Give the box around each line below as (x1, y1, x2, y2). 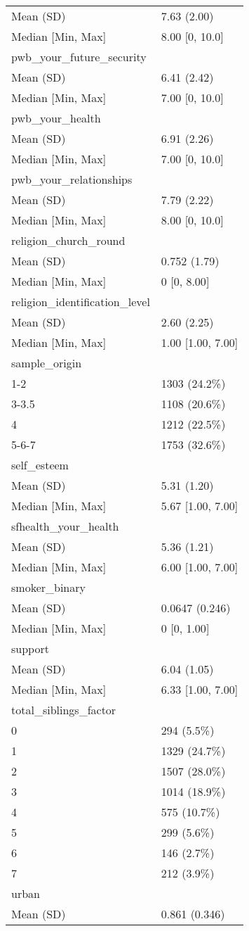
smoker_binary (11, 579, 86, 595)
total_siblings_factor (11, 702, 116, 718)
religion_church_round (11, 232, 126, 248)
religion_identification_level (11, 293, 150, 310)
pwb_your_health (11, 110, 101, 126)
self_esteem (11, 457, 69, 473)
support (11, 640, 49, 657)
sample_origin (11, 355, 82, 371)
